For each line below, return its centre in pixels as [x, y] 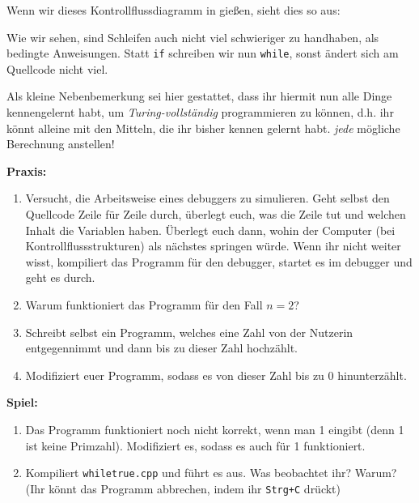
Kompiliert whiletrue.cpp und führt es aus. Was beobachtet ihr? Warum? [211, 473]
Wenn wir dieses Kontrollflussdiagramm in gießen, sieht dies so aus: [174, 10]
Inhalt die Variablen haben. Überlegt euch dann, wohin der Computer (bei [210, 230]
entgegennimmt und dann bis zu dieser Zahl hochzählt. [162, 348]
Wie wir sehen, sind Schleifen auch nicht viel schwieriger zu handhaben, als [193, 37]
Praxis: [27, 171]
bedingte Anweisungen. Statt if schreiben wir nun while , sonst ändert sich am [203, 53]
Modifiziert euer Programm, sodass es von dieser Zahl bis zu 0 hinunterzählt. [216, 375]
